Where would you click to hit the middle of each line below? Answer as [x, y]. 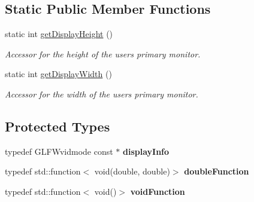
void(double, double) [132, 171]
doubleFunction [217, 171]
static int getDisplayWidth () [58, 74]
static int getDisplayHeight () [59, 34]
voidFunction [158, 191]
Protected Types [58, 126]
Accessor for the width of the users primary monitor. [102, 94]
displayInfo [146, 151]
